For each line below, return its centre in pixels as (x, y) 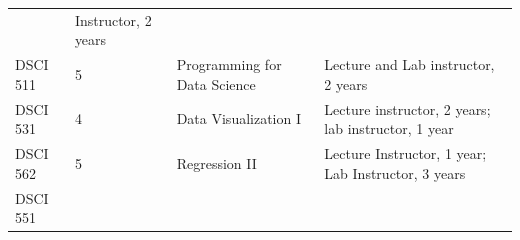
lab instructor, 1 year (389, 128)
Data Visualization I (239, 118)
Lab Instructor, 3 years (395, 172)
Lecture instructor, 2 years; (407, 108)
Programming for (229, 64)
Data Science (216, 83)
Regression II (216, 162)
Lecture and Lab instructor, (409, 64)
